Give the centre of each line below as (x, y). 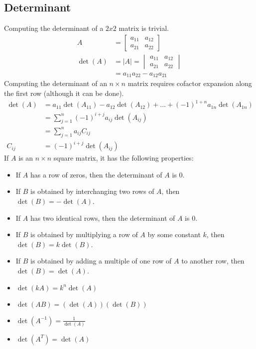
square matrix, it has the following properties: (124, 158)
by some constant (174, 234)
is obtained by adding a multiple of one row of (101, 261)
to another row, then (213, 261)
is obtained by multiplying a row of (84, 234)
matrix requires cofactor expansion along (190, 83)
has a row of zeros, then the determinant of (96, 174)
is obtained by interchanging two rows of (92, 191)
